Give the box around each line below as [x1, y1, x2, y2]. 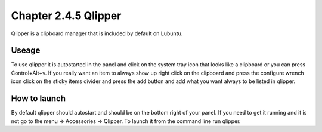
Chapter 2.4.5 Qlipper [11, 9, 122, 22]
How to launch [11, 93, 66, 104]
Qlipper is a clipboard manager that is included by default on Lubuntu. [11, 30, 183, 37]
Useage [11, 45, 41, 56]
